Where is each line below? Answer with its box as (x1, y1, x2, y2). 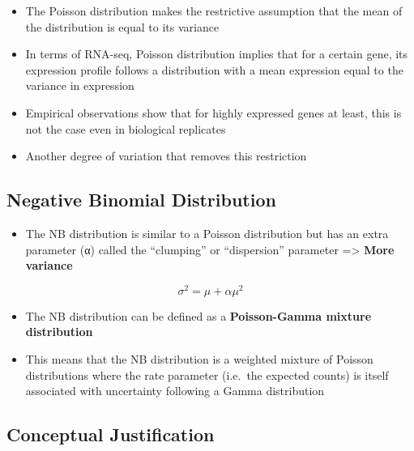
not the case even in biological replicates (25, 120, 226, 137)
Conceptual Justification (6, 422, 215, 447)
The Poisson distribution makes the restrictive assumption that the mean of (25, 2, 403, 19)
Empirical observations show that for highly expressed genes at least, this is (25, 104, 402, 121)
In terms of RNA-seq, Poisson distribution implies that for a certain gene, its (25, 45, 408, 62)
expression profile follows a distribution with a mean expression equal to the (25, 61, 403, 78)
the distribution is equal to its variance (25, 18, 220, 35)
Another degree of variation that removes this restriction (25, 147, 307, 164)
